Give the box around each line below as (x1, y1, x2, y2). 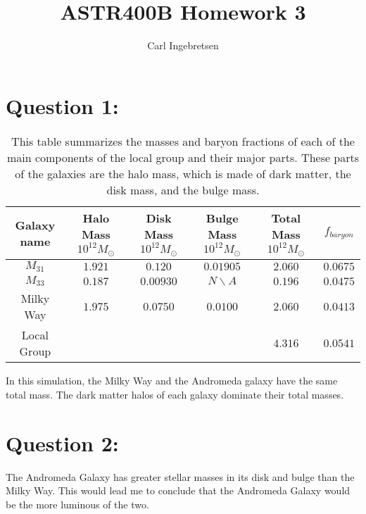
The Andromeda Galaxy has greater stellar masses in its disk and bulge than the (6, 469, 355, 484)
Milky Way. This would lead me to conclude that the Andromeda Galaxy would (6, 483, 351, 498)
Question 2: (6, 428, 119, 457)
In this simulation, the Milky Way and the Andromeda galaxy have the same (6, 373, 338, 388)
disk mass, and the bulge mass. (106, 181, 260, 198)
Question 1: (6, 91, 119, 120)
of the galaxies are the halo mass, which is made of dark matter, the (15, 165, 351, 182)
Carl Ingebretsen (147, 38, 219, 53)
